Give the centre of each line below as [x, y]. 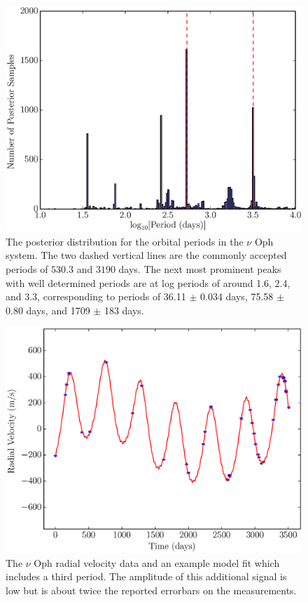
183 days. [124, 310]
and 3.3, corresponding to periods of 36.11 [96, 296]
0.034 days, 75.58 [237, 296]
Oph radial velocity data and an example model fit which [157, 562]
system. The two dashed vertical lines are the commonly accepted [146, 255]
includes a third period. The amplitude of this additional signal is [146, 576]
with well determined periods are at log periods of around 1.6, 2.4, [148, 282]
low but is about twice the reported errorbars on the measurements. [151, 590]
